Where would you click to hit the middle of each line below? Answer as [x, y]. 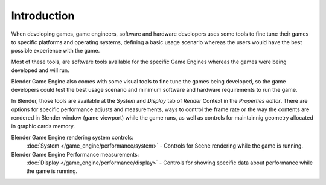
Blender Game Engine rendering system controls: [72, 137]
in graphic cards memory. [43, 126]
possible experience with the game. [56, 51]
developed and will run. [40, 70]
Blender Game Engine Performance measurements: [75, 154]
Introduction [43, 16]
